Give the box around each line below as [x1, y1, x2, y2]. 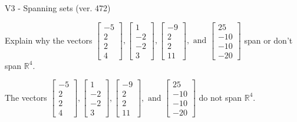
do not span [199, 91, 242, 103]
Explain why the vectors [5, 34, 93, 46]
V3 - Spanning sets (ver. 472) [5, 2, 111, 14]
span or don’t [244, 34, 293, 46]
